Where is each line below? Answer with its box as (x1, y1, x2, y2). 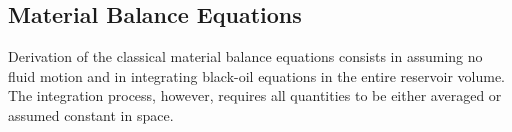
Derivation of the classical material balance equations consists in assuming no (8, 46, 483, 67)
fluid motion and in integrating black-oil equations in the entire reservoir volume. (8, 65, 505, 86)
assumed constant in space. (8, 104, 174, 125)
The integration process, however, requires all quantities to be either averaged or (8, 85, 502, 106)
